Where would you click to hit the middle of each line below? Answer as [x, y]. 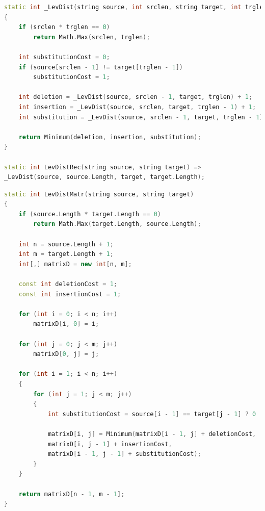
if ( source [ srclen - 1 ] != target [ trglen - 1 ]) [101, 67]
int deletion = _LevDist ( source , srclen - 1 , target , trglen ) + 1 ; [136, 97]
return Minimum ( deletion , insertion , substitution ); [110, 137]
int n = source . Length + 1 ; [66, 244]
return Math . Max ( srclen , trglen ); [92, 37]
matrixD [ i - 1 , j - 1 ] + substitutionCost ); [124, 454]
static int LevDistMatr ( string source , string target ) [99, 194]
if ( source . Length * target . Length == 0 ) [90, 214]
